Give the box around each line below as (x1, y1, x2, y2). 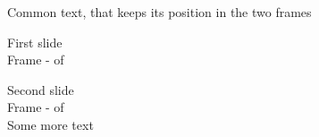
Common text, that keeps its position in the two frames (7, 3, 312, 21)
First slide (7, 32, 63, 51)
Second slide (7, 80, 74, 98)
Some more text (7, 115, 94, 133)
